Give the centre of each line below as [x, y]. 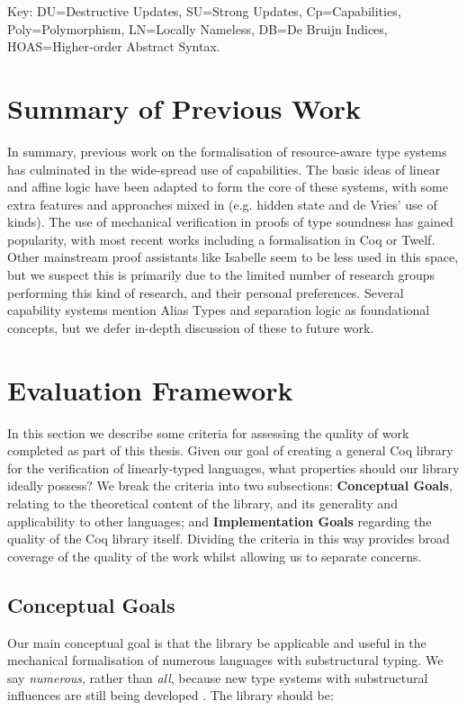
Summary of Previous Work [184, 108]
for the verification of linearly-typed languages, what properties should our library [233, 467]
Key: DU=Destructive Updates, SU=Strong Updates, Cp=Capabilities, [204, 11]
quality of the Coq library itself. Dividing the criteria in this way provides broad [229, 539]
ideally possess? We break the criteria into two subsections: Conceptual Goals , [230, 485]
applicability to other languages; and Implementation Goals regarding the [220, 521]
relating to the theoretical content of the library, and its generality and [202, 503]
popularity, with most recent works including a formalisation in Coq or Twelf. [221, 239]
